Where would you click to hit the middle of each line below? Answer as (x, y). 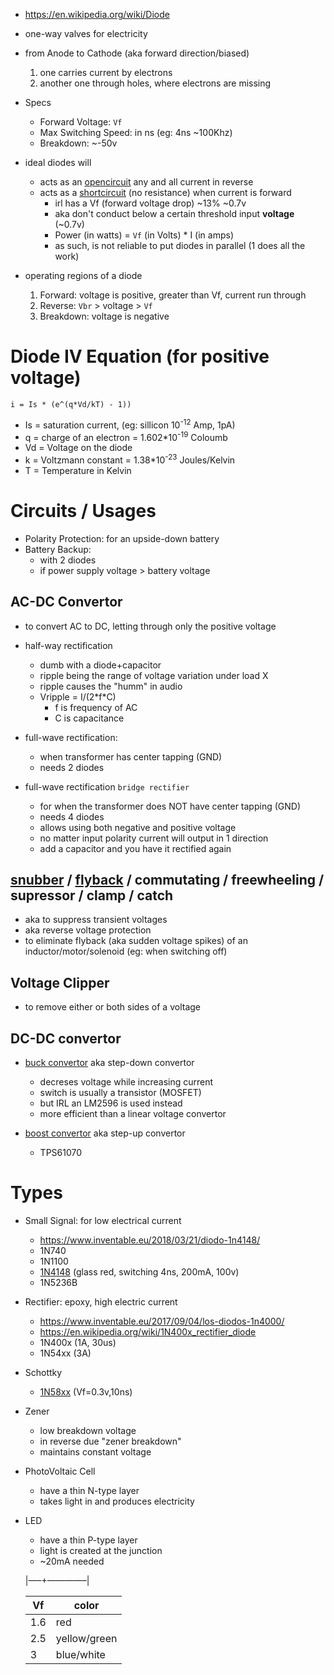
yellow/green (86, 1639)
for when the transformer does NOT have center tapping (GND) (170, 806)
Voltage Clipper (60, 982)
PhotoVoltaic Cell (60, 1471)
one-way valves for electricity (86, 33)
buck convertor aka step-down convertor (109, 1063)
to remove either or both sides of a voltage (112, 1007)
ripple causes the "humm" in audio (111, 686)
